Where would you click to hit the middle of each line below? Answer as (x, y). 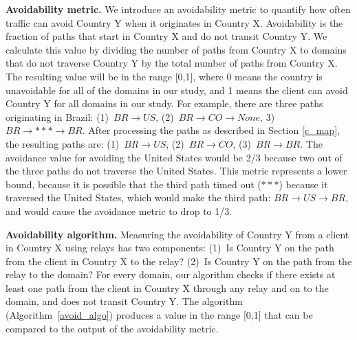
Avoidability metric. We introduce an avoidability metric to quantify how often (178, 9)
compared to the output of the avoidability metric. (112, 328)
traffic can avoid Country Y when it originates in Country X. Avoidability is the (174, 22)
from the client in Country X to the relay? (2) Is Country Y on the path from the (179, 261)
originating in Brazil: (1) (57, 116)
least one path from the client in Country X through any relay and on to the (167, 287)
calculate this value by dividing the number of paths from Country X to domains (176, 49)
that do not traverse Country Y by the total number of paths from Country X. (172, 63)
